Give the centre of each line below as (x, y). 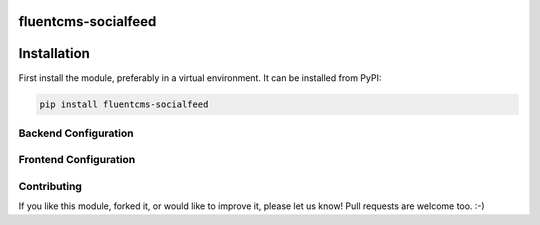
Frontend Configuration (77, 160)
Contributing (50, 186)
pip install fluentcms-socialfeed (124, 104)
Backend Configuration (76, 133)
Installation (54, 53)
